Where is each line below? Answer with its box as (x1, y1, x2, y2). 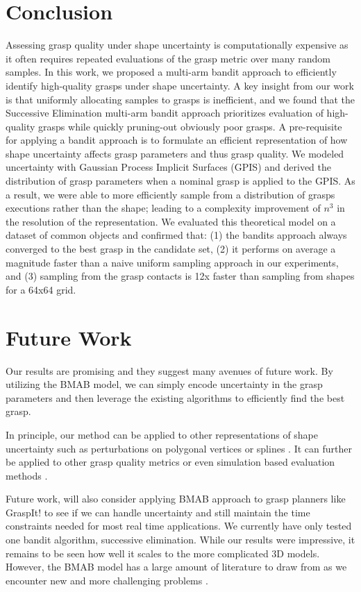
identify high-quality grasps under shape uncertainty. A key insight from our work (6, 78, 354, 92)
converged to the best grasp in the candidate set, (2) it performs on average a (6, 242, 336, 256)
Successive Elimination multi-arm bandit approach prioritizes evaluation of (6, 105, 324, 120)
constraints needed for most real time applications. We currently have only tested (6, 518, 352, 533)
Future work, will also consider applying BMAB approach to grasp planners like (6, 491, 346, 506)
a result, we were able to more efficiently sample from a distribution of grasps (6, 187, 335, 201)
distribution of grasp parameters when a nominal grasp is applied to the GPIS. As (6, 174, 355, 188)
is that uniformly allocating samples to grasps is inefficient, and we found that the (6, 92, 355, 106)
